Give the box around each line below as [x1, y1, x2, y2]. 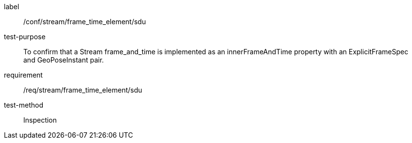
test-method [4, 101, 43, 109]
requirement [4, 71, 43, 79]
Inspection [23, 116, 57, 124]
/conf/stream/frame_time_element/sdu [23, 17, 146, 26]
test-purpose [4, 32, 46, 41]
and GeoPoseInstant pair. [23, 56, 104, 64]
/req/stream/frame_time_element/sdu [23, 86, 142, 94]
